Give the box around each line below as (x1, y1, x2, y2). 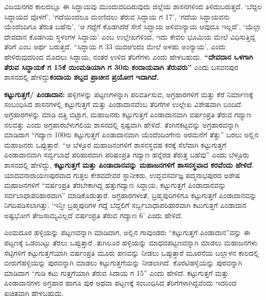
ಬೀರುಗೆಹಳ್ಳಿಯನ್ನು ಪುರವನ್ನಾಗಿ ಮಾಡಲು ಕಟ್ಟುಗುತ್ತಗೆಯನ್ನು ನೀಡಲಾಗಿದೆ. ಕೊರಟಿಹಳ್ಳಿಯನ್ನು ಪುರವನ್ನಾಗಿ (4, 257, 242, 268)
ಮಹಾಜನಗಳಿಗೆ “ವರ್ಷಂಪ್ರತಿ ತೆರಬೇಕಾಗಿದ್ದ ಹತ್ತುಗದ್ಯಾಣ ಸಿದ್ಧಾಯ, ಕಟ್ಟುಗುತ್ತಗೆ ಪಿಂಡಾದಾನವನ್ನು (4, 180, 226, 190)
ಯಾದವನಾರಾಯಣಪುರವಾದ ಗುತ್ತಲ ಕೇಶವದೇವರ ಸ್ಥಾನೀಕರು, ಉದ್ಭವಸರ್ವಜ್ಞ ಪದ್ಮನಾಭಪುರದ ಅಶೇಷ (4, 169, 240, 180)
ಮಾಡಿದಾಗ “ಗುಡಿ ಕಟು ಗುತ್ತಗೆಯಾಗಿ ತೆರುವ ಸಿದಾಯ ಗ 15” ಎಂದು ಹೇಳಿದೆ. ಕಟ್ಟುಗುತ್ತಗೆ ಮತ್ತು (4, 267, 229, 278)
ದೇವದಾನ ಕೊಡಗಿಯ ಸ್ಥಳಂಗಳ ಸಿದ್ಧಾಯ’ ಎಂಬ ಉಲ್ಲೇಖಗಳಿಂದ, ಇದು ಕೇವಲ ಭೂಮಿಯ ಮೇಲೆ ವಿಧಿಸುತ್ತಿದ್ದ (4, 31, 256, 42)
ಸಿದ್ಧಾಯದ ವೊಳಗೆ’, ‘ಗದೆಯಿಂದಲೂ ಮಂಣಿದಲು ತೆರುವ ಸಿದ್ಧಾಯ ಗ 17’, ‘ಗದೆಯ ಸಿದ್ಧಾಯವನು (4, 11, 230, 22)
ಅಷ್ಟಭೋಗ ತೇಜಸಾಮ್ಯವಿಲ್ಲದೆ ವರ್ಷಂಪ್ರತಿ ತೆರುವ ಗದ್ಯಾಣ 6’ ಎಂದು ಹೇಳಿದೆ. (4, 209, 183, 220)
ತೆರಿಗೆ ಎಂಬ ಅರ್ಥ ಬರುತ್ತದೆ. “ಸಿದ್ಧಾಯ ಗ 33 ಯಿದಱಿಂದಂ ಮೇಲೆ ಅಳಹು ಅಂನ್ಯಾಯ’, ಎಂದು (4, 41, 226, 52)
